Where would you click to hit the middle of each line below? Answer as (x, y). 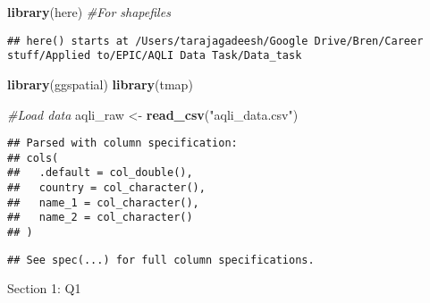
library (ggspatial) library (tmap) (100, 84)
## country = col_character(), (106, 188)
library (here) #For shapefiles (89, 12)
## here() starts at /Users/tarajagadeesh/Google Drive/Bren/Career (215, 41)
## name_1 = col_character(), (103, 202)
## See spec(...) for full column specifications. (161, 260)
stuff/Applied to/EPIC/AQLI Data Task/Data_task (155, 56)
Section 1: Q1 (44, 288)
